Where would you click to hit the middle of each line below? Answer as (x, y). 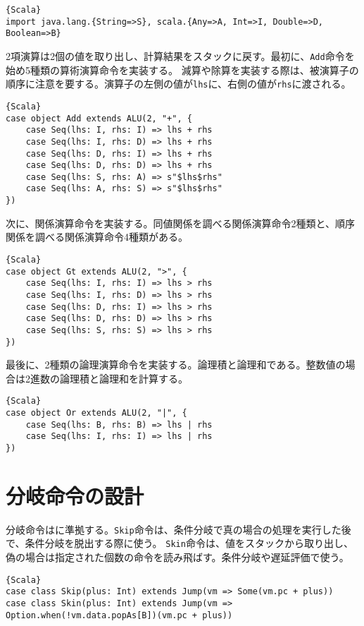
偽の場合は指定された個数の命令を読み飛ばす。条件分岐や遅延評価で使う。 (177, 557)
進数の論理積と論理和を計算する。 (109, 378)
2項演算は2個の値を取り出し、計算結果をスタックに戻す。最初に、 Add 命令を (180, 55)
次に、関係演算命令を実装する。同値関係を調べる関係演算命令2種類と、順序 (181, 223)
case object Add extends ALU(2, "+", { (99, 118)
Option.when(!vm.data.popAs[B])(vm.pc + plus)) (119, 615)
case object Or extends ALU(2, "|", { (96, 413)
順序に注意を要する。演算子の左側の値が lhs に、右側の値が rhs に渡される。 (178, 84)
